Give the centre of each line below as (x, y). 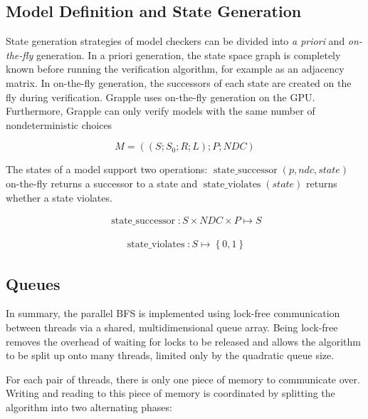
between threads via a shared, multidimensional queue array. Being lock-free (172, 327)
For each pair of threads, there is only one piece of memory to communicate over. (183, 379)
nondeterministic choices (59, 124)
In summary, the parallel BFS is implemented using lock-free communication (173, 313)
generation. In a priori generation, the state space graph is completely (188, 55)
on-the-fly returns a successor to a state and (102, 183)
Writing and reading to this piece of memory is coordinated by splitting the (170, 393)
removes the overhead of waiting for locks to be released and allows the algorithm (184, 341)
